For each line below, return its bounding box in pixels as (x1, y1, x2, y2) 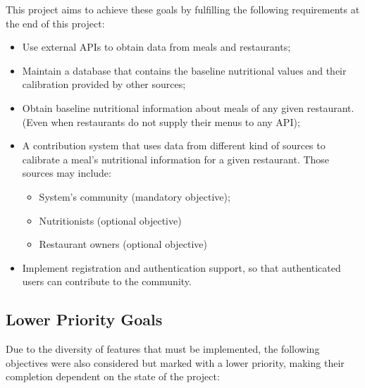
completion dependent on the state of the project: (6, 369, 220, 384)
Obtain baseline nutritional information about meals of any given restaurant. (22, 100, 354, 115)
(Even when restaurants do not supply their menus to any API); (22, 114, 300, 129)
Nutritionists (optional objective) (39, 213, 182, 227)
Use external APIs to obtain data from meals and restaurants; (22, 39, 291, 54)
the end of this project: (6, 15, 105, 30)
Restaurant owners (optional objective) (39, 237, 208, 251)
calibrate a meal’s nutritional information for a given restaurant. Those (22, 151, 330, 166)
